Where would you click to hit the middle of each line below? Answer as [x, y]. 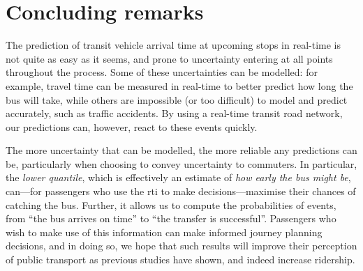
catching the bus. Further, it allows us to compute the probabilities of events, [171, 204]
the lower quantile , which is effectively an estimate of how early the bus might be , [178, 177]
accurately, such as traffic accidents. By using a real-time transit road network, [174, 113]
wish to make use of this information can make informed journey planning [164, 232]
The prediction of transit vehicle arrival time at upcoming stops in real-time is [173, 45]
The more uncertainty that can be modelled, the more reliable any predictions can [181, 150]
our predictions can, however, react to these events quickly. [132, 126]
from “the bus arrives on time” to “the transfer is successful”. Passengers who [171, 218]
